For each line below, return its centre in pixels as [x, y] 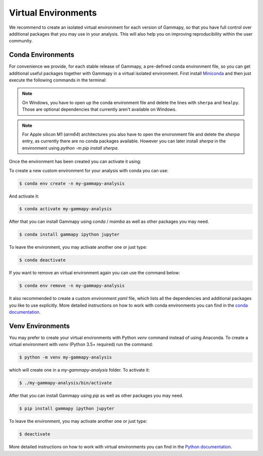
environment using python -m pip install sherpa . [70, 148]
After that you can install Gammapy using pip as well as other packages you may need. [96, 396]
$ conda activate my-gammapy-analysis [66, 209]
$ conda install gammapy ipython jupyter [69, 235]
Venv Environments [39, 326]
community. [21, 41]
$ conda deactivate [42, 260]
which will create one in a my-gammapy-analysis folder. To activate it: [79, 370]
